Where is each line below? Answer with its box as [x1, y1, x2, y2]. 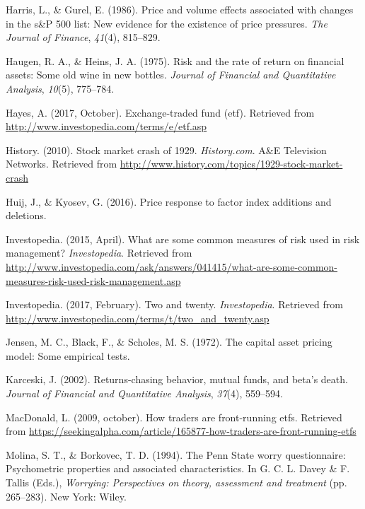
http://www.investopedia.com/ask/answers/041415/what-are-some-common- [6, 259, 338, 274]
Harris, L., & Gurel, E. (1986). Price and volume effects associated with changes [6, 2, 354, 16]
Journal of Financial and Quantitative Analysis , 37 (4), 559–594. [6, 386, 283, 401]
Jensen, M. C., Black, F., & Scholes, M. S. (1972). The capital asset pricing [6, 334, 332, 349]
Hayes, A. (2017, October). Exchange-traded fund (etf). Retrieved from [6, 105, 315, 119]
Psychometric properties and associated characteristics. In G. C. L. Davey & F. [6, 461, 350, 476]
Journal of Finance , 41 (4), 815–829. [6, 30, 161, 45]
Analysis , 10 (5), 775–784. [6, 81, 115, 95]
